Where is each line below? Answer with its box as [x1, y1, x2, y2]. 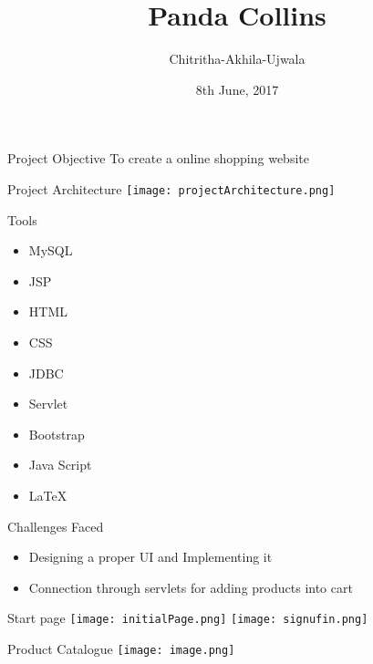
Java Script [28, 455, 92, 474]
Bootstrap [28, 424, 85, 443]
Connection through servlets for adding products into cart [28, 577, 353, 597]
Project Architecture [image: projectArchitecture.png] [7, 179, 336, 198]
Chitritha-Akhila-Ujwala [169, 49, 306, 68]
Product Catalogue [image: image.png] [7, 638, 235, 658]
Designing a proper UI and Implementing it [28, 547, 273, 566]
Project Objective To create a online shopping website [7, 149, 309, 168]
